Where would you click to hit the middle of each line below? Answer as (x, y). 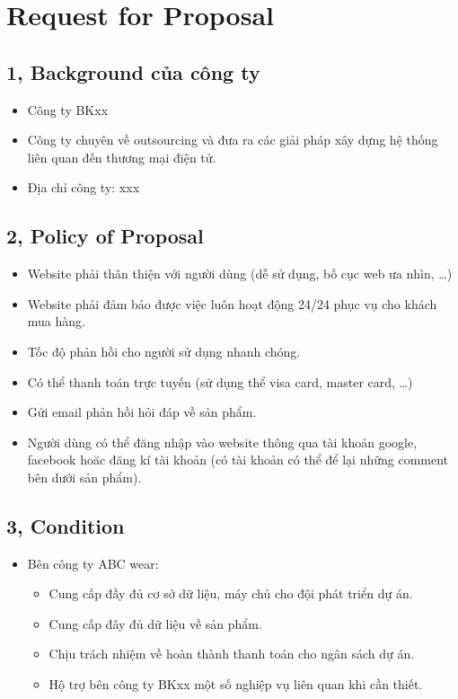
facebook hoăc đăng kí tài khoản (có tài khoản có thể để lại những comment (238, 460)
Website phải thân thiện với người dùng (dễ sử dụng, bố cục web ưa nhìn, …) (240, 274)
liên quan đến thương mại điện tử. (122, 157)
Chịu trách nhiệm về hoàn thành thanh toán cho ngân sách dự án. (232, 654)
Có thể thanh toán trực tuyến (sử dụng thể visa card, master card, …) (220, 381)
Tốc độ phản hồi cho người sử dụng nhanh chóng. (164, 351)
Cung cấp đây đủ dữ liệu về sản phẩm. (155, 623)
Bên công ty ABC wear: (93, 563)
